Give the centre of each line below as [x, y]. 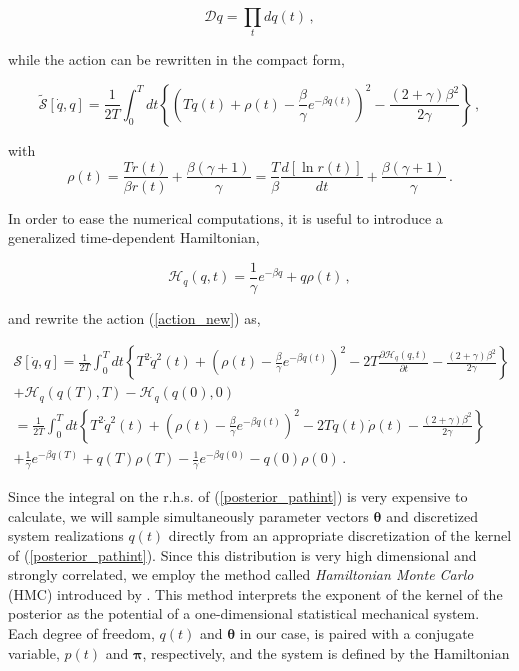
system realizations [66, 535]
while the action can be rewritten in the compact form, [176, 59]
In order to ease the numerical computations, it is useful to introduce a [225, 217]
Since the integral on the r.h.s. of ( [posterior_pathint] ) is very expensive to [238, 495]
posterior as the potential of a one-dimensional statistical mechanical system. [244, 613]
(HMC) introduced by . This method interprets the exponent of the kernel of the [255, 593]
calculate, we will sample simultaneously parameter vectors [188, 515]
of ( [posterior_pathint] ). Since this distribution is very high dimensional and [242, 554]
